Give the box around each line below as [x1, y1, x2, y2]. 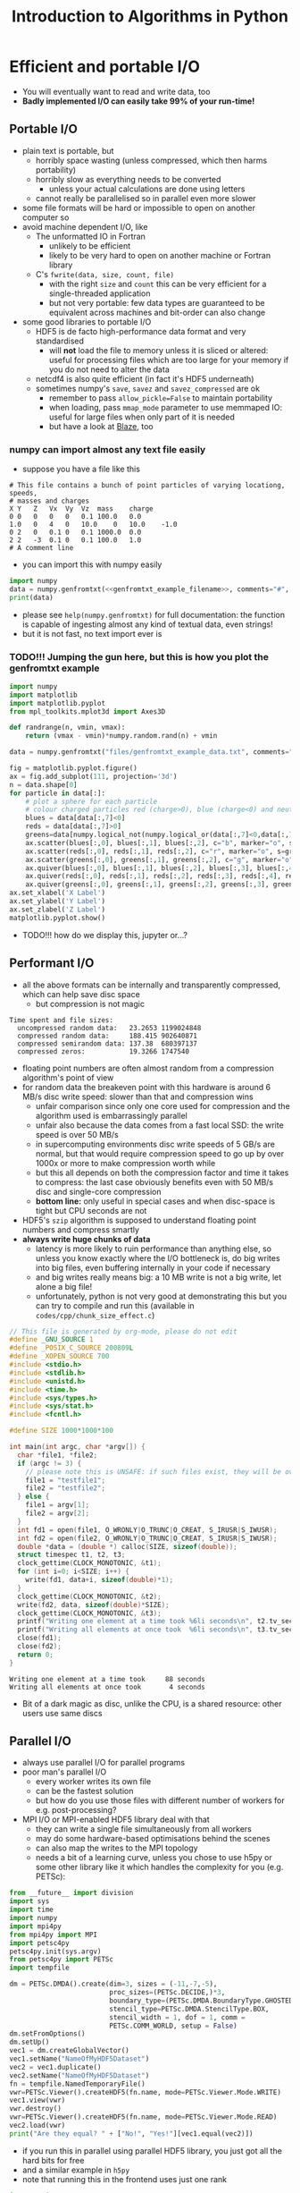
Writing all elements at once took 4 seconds [9, 1682, 205, 1691]
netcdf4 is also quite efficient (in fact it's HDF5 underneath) [35, 373, 254, 384]
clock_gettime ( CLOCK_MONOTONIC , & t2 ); [17, 1592, 162, 1601]
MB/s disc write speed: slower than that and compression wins [21, 1091, 254, 1102]
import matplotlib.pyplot [9, 699, 105, 707]
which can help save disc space [21, 988, 140, 999]
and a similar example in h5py [21, 2164, 130, 2175]
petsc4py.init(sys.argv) [9, 1947, 102, 1956]
